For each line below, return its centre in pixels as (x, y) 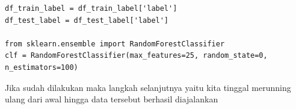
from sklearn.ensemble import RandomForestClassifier (115, 44)
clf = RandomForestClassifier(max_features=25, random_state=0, (136, 56)
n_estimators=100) (42, 67)
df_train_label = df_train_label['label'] (91, 8)
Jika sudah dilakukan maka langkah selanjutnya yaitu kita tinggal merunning (148, 87)
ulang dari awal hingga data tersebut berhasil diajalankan (112, 99)
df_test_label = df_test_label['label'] (87, 20)
